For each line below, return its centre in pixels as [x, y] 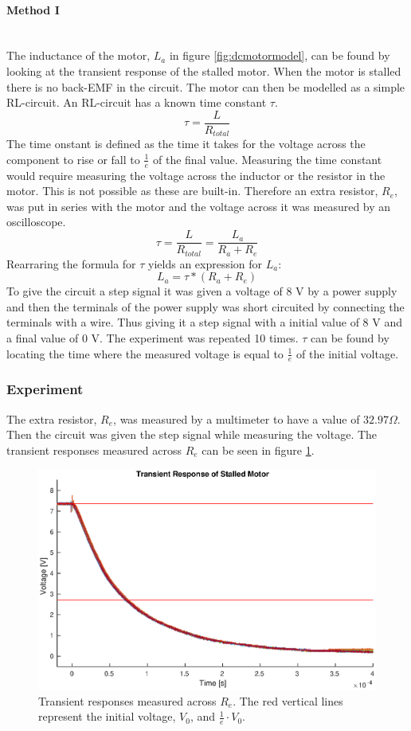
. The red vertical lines [288, 700]
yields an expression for [205, 263]
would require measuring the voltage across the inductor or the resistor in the [196, 175]
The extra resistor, [52, 418]
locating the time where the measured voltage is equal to [145, 353]
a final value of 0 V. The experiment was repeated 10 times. [153, 337]
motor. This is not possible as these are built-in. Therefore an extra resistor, [192, 191]
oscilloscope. [36, 222]
